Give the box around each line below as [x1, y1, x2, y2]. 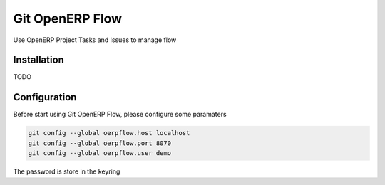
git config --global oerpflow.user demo [28, 149, 171, 157]
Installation [13, 54, 64, 66]
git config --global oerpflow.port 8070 [28, 139, 171, 147]
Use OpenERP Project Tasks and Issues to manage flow [13, 36, 177, 44]
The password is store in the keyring [13, 167, 120, 176]
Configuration [13, 91, 77, 103]
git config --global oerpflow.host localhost [28, 129, 190, 137]
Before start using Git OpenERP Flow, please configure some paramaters [13, 110, 227, 119]
